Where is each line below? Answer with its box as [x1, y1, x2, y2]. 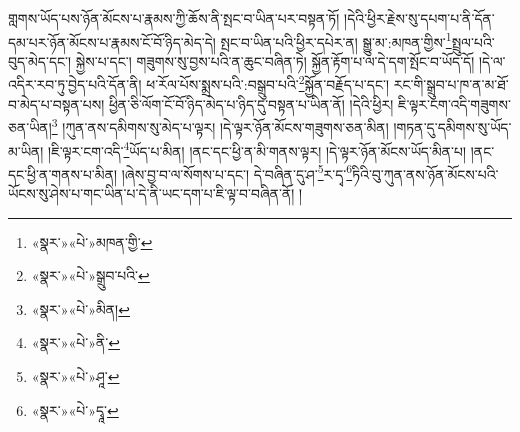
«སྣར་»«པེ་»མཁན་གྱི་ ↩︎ [31, 231, 153, 252]
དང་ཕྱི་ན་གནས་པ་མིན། [8, 163, 118, 184]
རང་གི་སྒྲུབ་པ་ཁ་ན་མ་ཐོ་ [393, 74, 509, 95]
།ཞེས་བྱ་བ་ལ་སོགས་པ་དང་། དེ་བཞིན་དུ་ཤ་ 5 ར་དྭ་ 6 [121, 160, 353, 184]
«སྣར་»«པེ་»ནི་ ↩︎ [31, 332, 120, 353]
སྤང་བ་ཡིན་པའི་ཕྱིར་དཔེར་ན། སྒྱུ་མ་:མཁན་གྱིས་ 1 [220, 28, 452, 52]
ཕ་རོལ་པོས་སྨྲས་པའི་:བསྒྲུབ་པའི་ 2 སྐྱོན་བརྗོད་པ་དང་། [146, 71, 390, 95]
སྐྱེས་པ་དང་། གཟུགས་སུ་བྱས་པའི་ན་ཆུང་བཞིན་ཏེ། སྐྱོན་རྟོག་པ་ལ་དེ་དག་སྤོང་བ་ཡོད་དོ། [75, 50, 475, 71]
